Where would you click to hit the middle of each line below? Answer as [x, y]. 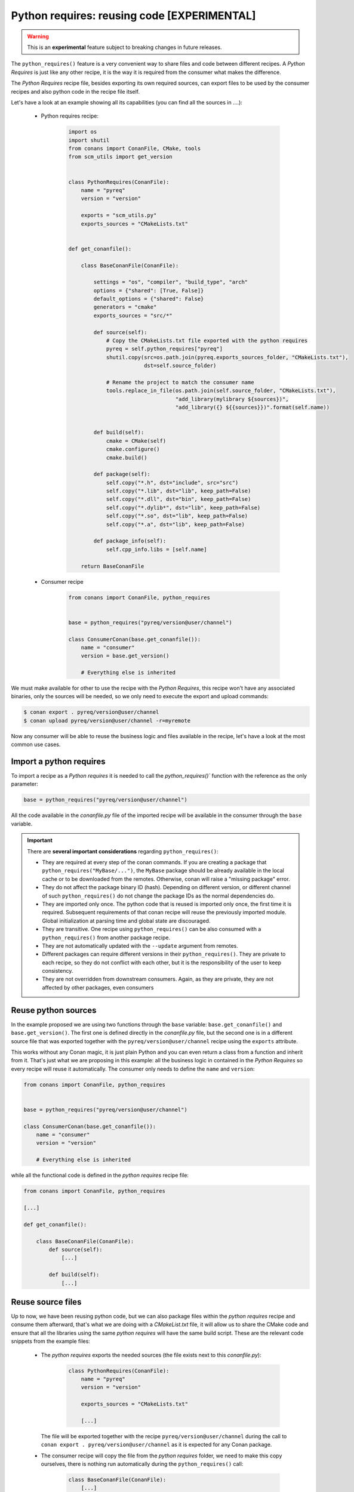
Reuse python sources [54, 1010]
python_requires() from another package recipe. [106, 938]
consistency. [58, 971]
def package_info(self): [130, 541]
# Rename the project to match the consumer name [180, 382]
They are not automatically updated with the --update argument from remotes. [140, 945]
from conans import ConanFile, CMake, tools [135, 149]
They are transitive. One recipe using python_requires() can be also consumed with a [152, 929]
